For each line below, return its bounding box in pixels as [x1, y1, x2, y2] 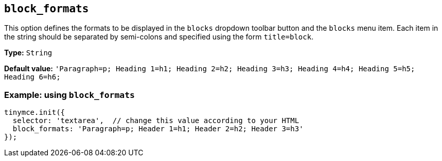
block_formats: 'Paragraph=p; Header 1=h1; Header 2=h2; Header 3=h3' [12, 125, 304, 133]
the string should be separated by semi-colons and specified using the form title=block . [4, 32, 314, 42]
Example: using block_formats [4, 89, 135, 100]
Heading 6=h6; [4, 73, 61, 82]
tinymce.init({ [4, 108, 65, 117]
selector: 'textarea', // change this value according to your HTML [12, 116, 299, 125]
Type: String [4, 48, 52, 57]
